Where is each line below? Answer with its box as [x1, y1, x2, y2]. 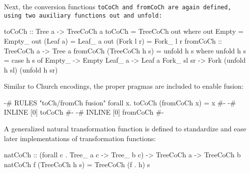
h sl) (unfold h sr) [4, 64, 58, 74]
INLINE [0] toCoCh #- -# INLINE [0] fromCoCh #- [4, 107, 164, 117]
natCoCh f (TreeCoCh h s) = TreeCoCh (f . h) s [4, 159, 150, 169]
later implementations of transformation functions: [4, 133, 156, 143]
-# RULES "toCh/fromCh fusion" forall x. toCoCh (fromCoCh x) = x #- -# [4, 97, 236, 107]
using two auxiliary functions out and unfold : [4, 12, 163, 19]
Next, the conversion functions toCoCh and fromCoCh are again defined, [4, 1, 231, 11]
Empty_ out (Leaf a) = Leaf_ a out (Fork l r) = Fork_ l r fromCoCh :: [4, 35, 222, 46]
